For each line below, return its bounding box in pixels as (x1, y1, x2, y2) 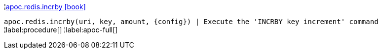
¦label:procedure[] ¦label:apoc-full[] (4, 26, 118, 34)
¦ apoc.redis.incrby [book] (4, 2, 86, 11)
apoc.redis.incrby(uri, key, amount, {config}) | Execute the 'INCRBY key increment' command (4, 18, 379, 26)
